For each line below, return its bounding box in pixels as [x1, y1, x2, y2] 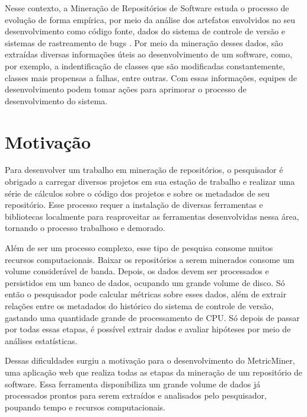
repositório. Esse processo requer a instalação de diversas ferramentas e [5, 198, 263, 211]
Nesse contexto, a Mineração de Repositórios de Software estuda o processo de [5, 2, 289, 14]
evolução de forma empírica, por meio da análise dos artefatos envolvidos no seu [5, 13, 296, 25]
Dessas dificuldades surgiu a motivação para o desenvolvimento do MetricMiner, [5, 354, 295, 367]
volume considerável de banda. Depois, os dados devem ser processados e [5, 265, 269, 277]
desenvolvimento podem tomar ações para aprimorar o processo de [5, 83, 247, 95]
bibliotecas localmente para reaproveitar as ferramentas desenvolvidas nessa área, [5, 210, 299, 222]
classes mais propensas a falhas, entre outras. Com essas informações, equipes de [5, 71, 298, 84]
